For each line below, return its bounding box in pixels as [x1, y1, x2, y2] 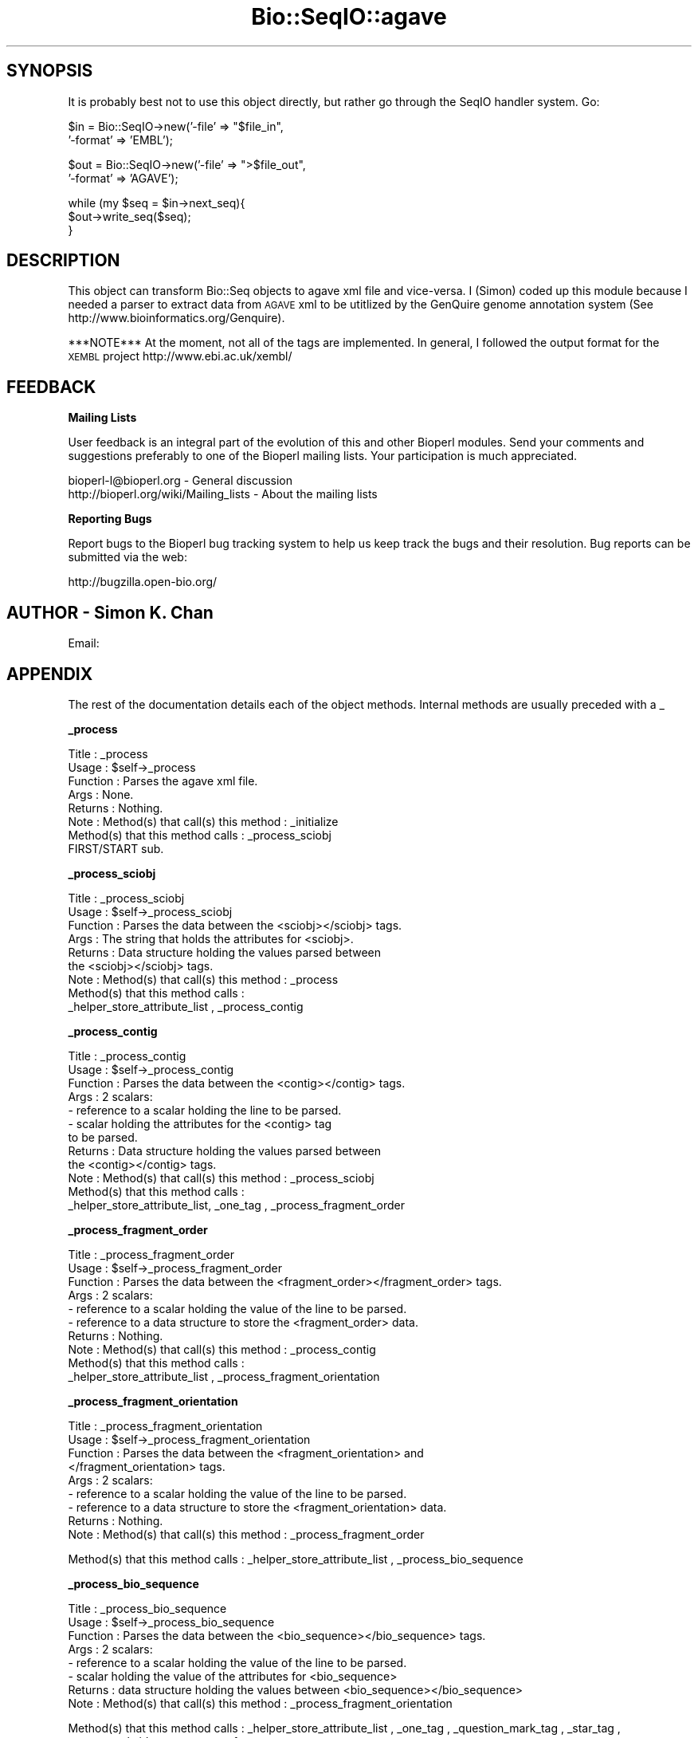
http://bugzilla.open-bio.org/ [68, 575, 218, 589]
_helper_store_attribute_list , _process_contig [68, 999, 304, 1013]
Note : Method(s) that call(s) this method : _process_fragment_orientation [68, 1696, 453, 1710]
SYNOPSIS [6, 61, 93, 81]
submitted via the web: [68, 550, 187, 564]
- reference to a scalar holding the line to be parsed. [68, 1103, 342, 1117]
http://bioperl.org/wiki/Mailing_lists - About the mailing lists [68, 487, 378, 501]
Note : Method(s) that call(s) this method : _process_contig [68, 1342, 376, 1356]
